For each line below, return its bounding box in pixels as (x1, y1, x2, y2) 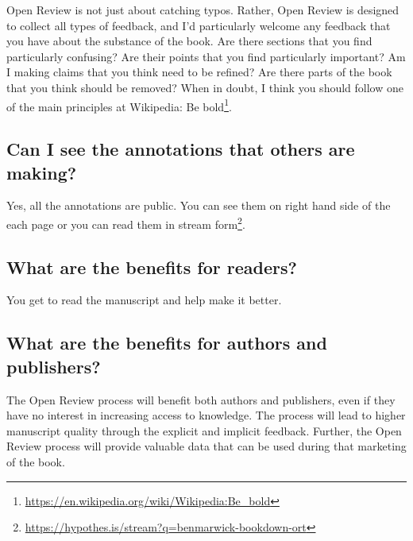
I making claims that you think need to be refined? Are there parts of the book (6, 64, 392, 80)
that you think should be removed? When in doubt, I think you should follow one (6, 79, 403, 95)
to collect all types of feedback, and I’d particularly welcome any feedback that (6, 17, 391, 33)
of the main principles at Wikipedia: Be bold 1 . (6, 95, 232, 114)
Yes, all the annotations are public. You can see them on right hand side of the (6, 197, 391, 214)
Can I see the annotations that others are (6, 137, 355, 161)
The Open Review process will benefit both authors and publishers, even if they (6, 391, 396, 408)
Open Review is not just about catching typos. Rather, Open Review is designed (6, 2, 399, 17)
